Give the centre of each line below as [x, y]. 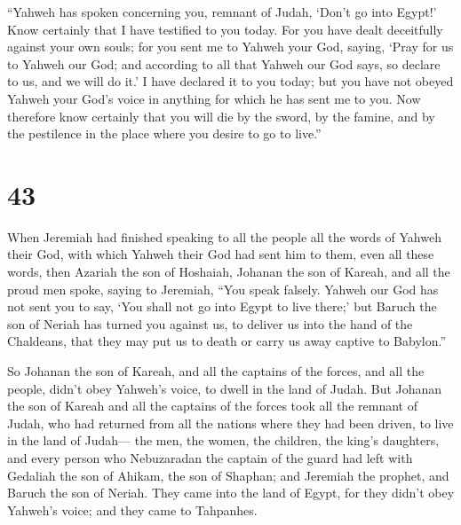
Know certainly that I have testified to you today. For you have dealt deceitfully [225, 29]
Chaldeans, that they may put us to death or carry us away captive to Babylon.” [227, 341]
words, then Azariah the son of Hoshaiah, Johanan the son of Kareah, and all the [229, 272]
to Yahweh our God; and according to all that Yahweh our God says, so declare [224, 63]
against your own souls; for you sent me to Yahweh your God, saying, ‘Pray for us [230, 47]
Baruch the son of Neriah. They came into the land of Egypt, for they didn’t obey [231, 493]
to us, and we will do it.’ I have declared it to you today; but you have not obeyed [230, 81]
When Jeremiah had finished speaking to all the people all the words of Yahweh [224, 236]
